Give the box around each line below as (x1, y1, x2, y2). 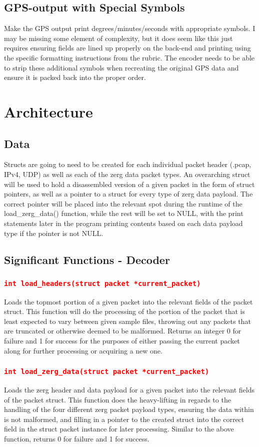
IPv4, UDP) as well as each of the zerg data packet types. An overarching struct (4, 168, 250, 179)
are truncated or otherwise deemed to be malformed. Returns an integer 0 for (4, 325, 241, 336)
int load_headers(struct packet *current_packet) (4, 279, 201, 287)
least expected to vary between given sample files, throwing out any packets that (4, 315, 251, 326)
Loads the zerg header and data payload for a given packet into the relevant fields (4, 384, 254, 394)
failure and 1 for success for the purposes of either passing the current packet (4, 335, 240, 346)
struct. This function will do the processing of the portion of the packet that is (4, 306, 245, 316)
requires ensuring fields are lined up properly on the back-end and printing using (4, 42, 251, 53)
